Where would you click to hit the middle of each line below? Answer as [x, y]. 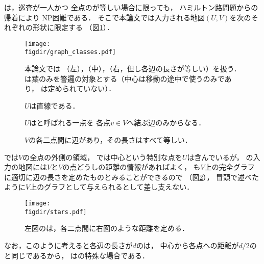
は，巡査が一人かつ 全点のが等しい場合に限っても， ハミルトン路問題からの [131, 7]
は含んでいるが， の [220, 157]
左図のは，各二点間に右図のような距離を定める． [107, 228]
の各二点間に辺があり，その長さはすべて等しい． [110, 140]
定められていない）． [82, 88]
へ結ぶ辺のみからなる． [166, 123]
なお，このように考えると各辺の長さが [68, 245]
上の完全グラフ [230, 167]
